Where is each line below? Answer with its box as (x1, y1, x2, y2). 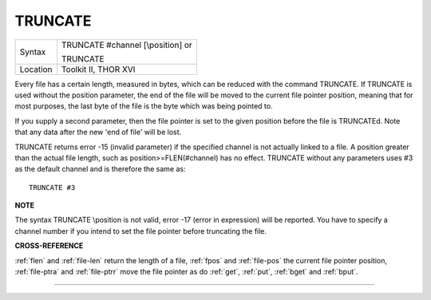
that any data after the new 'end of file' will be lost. (14, 128, 182, 137)
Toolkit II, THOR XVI (61, 64, 136, 75)
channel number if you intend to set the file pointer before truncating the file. (14, 226, 267, 235)
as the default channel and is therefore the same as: (14, 164, 187, 174)
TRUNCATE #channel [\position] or (61, 39, 193, 50)
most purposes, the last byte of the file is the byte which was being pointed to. (14, 101, 273, 111)
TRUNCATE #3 (29, 183, 76, 191)
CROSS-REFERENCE (14, 241, 84, 251)
